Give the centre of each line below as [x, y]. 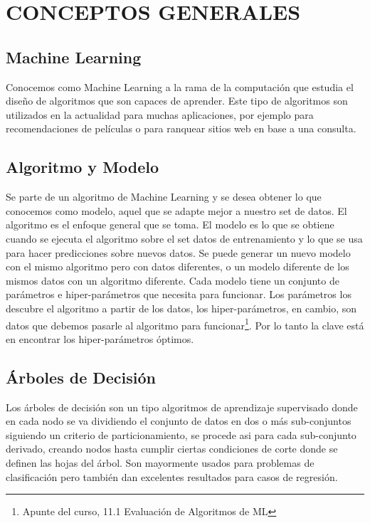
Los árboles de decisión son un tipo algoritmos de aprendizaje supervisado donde [182, 407]
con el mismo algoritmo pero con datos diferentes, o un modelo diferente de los [178, 266]
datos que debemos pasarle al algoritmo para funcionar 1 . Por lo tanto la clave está [185, 324]
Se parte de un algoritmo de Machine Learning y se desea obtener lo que [164, 197]
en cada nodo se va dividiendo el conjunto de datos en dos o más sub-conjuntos [179, 421]
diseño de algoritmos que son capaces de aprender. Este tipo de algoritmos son [177, 101]
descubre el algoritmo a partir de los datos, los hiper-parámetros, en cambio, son [181, 308]
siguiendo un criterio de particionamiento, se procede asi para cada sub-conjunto [181, 434]
